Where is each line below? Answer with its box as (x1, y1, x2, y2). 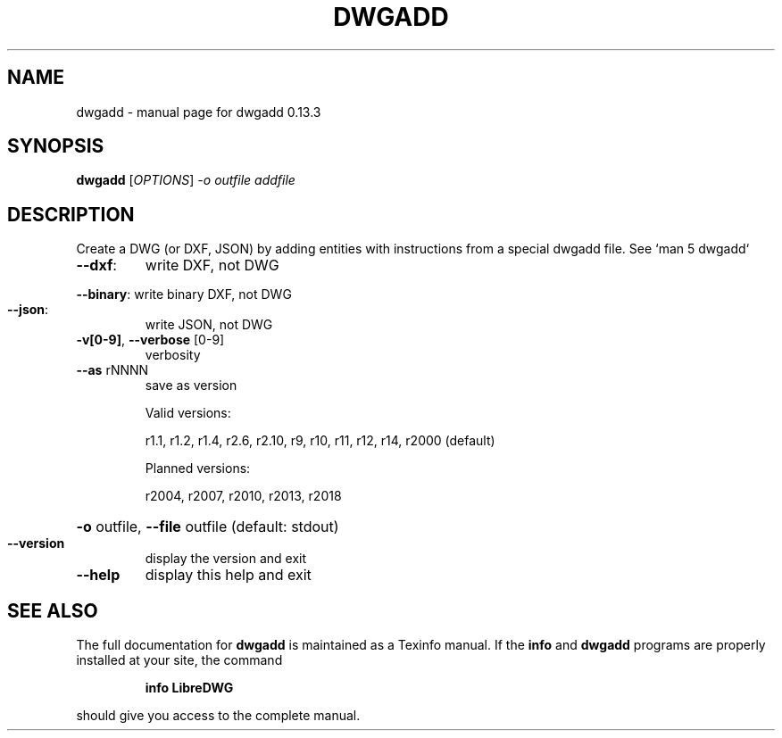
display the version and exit (145, 551, 307, 567)
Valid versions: (145, 405, 231, 421)
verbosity (145, 347, 201, 363)
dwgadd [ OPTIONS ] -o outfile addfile (76, 172, 295, 188)
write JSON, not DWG (145, 317, 273, 333)
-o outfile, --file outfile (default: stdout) (76, 518, 339, 536)
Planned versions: (145, 460, 251, 477)
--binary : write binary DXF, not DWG (76, 286, 292, 303)
